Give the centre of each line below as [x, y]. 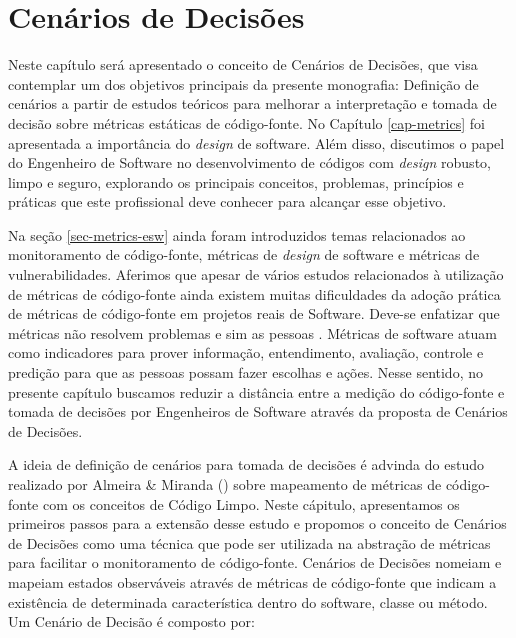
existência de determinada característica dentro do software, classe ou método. [248, 601]
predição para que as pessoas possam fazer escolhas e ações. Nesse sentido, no [245, 372]
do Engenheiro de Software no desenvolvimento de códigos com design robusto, [249, 162]
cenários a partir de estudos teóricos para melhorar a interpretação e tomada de [252, 103]
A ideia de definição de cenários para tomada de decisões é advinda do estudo [246, 464]
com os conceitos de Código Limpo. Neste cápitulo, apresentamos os [251, 503]
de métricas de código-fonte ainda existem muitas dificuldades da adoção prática [254, 293]
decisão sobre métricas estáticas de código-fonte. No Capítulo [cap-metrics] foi [246, 122]
